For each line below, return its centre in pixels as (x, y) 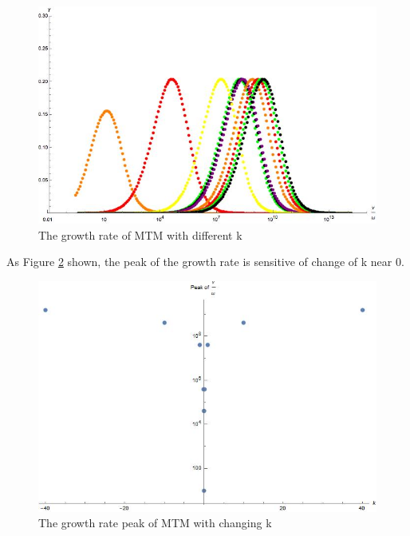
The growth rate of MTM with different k (140, 234)
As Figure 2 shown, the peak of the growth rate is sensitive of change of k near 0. (205, 262)
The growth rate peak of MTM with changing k (155, 523)
